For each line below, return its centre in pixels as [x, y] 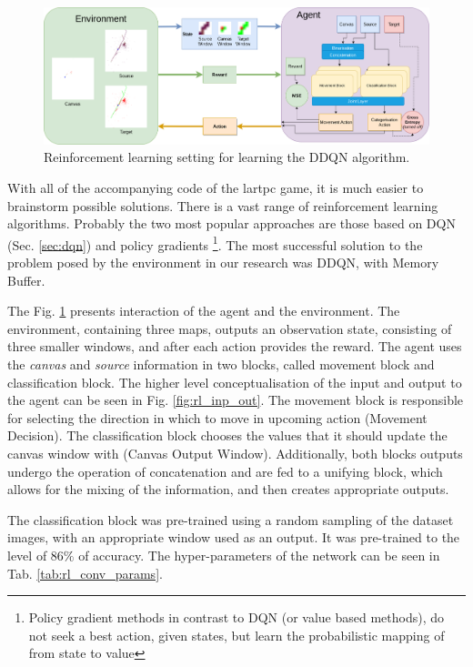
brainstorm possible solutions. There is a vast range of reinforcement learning [223, 205]
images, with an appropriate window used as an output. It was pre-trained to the [234, 537]
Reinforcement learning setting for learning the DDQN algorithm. [227, 157]
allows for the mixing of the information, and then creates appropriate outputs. [228, 489]
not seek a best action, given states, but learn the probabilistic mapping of [236, 635]
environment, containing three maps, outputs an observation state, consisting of [230, 328]
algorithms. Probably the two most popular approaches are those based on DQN [231, 223]
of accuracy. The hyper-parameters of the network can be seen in [259, 555]
